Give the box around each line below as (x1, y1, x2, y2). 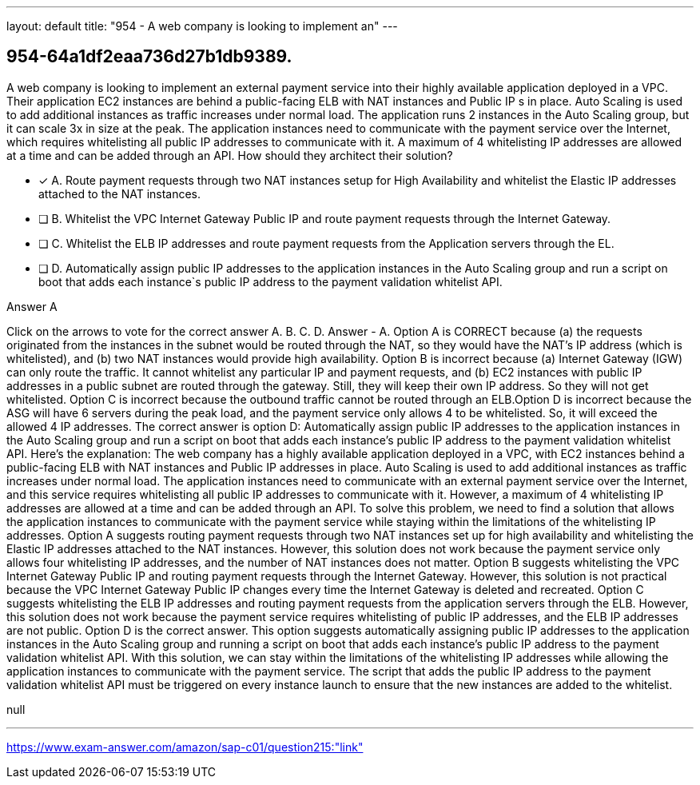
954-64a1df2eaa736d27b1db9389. (6, 46, 292, 67)
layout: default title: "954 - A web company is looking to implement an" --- (6, 19, 398, 33)
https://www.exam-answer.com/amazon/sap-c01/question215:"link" (6, 739, 364, 754)
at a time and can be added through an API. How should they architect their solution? (6, 148, 453, 162)
